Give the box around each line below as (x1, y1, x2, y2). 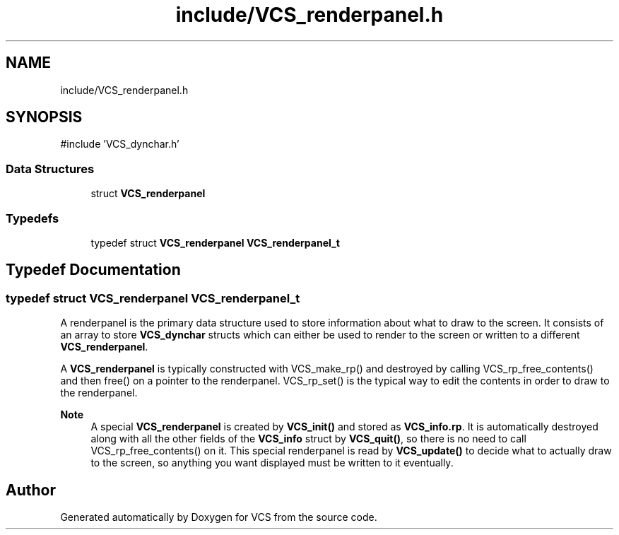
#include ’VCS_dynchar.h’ (60, 138, 179, 151)
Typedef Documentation (6, 261, 181, 279)
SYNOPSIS (6, 108, 83, 127)
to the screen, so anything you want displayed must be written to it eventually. (90, 457, 454, 469)
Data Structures (6, 161, 95, 176)
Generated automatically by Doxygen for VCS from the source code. (60, 511, 377, 523)
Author (6, 481, 56, 499)
